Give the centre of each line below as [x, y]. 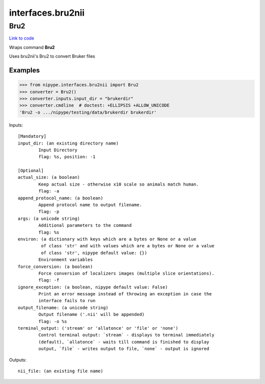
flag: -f [49, 280]
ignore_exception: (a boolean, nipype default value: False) [93, 287]
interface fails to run [67, 301]
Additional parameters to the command [85, 226]
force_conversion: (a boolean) [55, 266]
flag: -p [49, 212]
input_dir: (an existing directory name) [68, 143]
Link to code [22, 38]
